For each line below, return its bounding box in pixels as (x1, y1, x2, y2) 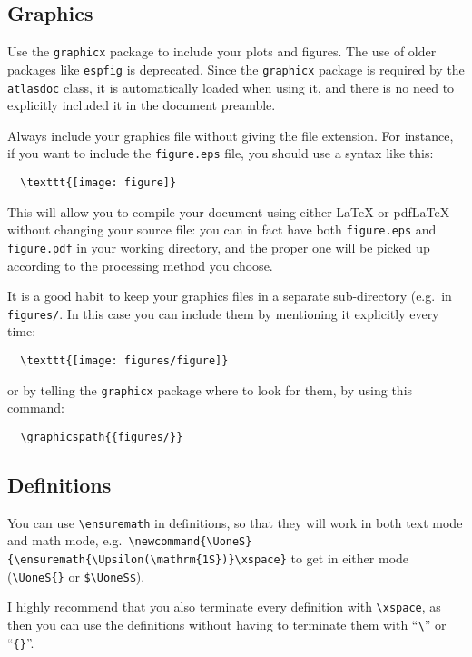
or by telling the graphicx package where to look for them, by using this (7, 380, 413, 399)
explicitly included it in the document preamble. (7, 95, 276, 114)
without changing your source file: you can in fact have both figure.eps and (7, 220, 437, 239)
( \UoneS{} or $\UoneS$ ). (7, 566, 145, 585)
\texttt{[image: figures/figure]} (20, 354, 229, 368)
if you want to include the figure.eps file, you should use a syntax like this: (7, 144, 434, 163)
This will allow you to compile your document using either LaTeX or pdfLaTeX (7, 202, 450, 221)
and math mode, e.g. (7, 531, 123, 550)
